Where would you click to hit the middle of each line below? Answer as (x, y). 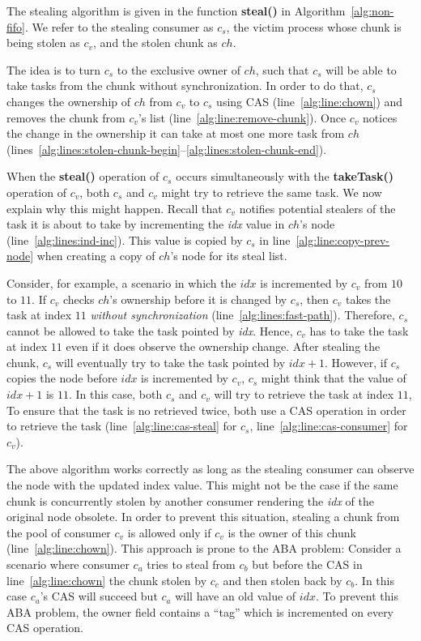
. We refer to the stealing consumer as (119, 26)
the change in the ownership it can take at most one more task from (176, 133)
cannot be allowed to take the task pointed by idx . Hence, (150, 330)
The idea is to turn (54, 69)
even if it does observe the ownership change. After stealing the (223, 346)
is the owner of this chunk (292, 532)
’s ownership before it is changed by (198, 299)
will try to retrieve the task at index (304, 394)
